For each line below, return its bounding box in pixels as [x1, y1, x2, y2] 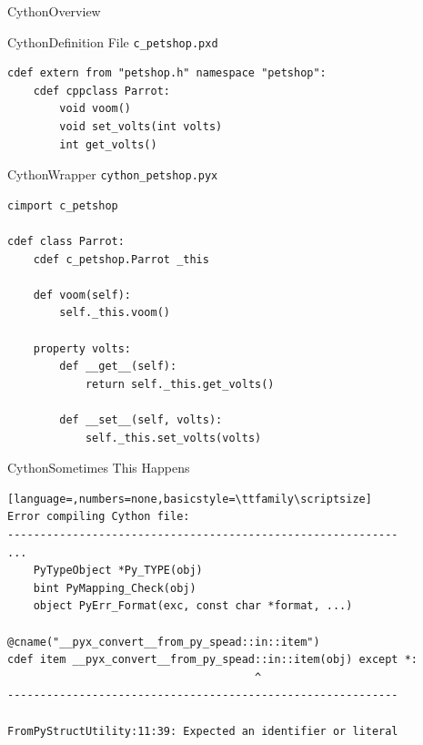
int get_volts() [59, 138, 157, 151]
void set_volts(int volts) [59, 120, 223, 134]
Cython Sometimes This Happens [7, 458, 190, 477]
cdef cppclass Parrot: [33, 84, 170, 97]
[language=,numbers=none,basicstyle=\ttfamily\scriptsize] [7, 492, 372, 505]
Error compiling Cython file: [7, 510, 190, 524]
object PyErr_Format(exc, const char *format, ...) [33, 599, 353, 613]
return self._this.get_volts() [85, 377, 275, 391]
